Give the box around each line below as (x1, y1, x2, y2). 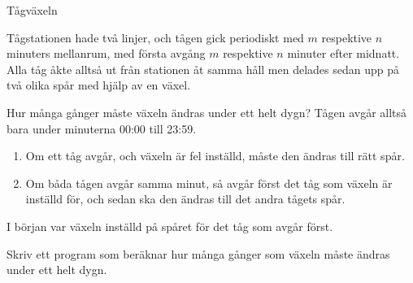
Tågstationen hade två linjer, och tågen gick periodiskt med (7, 28, 304, 46)
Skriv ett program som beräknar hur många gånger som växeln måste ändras (7, 245, 390, 262)
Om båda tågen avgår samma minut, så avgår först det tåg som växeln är (25, 174, 393, 191)
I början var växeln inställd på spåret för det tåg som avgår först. (7, 217, 333, 234)
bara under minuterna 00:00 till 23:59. (7, 120, 197, 137)
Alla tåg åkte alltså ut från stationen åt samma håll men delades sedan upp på (7, 60, 400, 77)
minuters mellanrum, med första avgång (7, 45, 206, 62)
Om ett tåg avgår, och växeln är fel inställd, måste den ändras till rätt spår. (25, 147, 405, 164)
